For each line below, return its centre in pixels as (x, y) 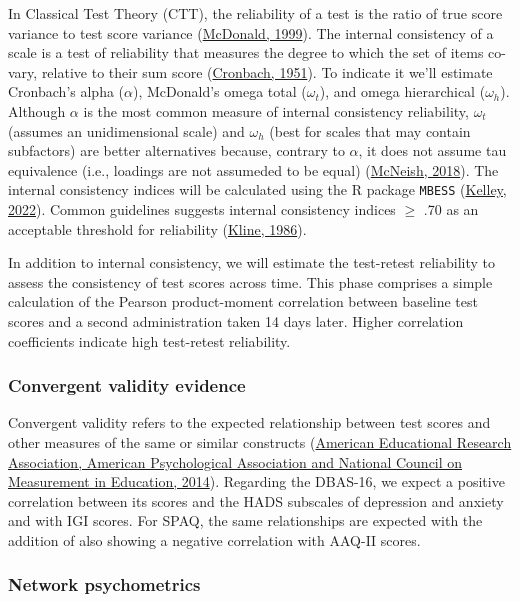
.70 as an (451, 209)
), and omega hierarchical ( (402, 91)
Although (37, 110)
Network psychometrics (104, 584)
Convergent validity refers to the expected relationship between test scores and (249, 422)
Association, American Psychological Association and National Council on (235, 461)
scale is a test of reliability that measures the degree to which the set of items (246, 52)
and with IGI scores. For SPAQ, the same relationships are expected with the (245, 520)
